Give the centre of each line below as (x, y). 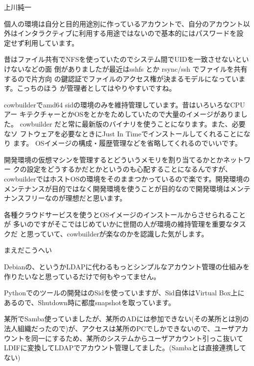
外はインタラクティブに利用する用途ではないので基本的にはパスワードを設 (124, 33)
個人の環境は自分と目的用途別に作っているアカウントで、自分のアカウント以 (127, 23)
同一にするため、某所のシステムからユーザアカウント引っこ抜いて (137, 338)
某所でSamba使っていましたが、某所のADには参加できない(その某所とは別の (127, 319)
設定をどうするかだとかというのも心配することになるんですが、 (129, 169)
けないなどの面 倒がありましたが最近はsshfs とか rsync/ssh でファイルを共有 (126, 68)
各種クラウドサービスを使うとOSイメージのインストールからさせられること (125, 214)
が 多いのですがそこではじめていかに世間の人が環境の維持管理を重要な (118, 224)
